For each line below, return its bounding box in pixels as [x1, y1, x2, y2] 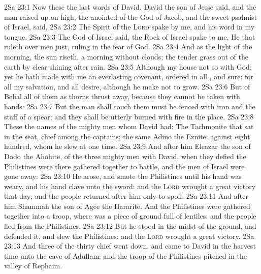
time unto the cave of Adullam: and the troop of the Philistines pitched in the [4, 250, 247, 261]
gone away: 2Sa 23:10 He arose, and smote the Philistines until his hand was [4, 171, 242, 181]
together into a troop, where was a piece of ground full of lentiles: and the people [4, 210, 256, 221]
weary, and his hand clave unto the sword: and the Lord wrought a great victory [4, 180, 256, 191]
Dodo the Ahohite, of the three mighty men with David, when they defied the [4, 150, 246, 161]
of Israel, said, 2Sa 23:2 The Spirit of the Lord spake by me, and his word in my [4, 21, 255, 32]
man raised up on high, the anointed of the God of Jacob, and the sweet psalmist [4, 11, 257, 22]
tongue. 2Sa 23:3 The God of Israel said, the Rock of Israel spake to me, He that [4, 31, 255, 42]
